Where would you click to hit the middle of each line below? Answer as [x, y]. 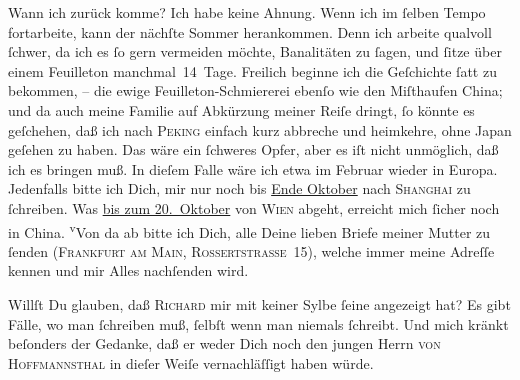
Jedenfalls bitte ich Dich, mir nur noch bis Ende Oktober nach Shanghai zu [239, 188]
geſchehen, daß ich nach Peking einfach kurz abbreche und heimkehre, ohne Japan [260, 129]
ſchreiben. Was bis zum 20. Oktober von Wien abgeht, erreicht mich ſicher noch [254, 207]
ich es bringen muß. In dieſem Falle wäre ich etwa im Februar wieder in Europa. [253, 168]
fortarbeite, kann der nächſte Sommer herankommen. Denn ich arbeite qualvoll [250, 31]
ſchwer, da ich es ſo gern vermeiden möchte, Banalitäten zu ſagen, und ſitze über [255, 51]
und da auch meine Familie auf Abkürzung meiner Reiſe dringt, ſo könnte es [241, 109]
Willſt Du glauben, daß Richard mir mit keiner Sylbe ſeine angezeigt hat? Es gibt [259, 303]
